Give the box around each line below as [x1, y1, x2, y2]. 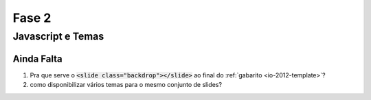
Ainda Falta [12, 53, 63, 64]
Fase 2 [12, 10, 52, 25]
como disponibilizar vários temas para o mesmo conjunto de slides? [30, 81, 223, 89]
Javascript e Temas [12, 30, 104, 42]
